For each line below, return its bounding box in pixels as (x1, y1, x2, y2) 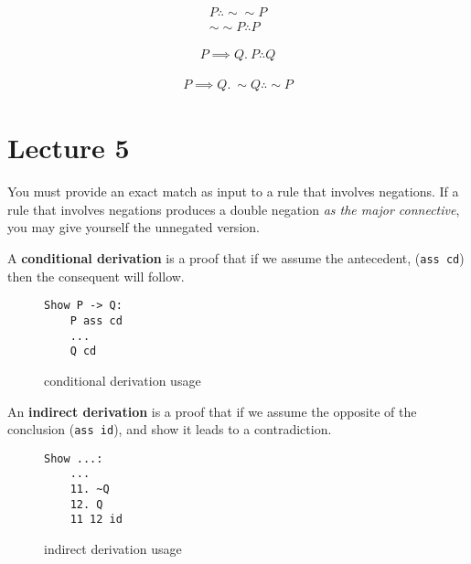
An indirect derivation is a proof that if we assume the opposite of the (7, 401, 417, 420)
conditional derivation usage (44, 370, 201, 389)
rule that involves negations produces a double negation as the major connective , (7, 199, 460, 218)
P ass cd (70, 314, 123, 327)
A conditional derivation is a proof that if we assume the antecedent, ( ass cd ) (7, 249, 465, 268)
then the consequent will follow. (7, 266, 185, 285)
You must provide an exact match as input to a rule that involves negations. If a (7, 182, 459, 201)
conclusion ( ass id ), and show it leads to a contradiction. (7, 420, 332, 439)
